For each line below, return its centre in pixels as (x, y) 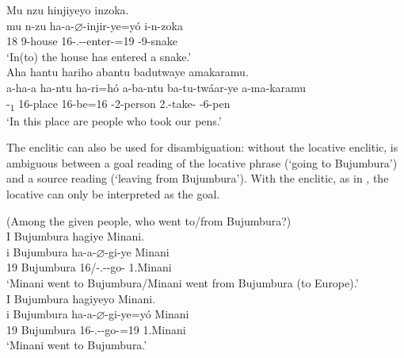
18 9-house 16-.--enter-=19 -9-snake (92, 41)
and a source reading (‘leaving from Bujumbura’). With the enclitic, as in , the (198, 178)
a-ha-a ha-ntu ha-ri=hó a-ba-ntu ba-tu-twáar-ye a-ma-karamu (156, 87)
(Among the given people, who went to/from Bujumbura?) (149, 220)
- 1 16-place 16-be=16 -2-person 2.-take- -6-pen (118, 104)
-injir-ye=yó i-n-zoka (133, 25)
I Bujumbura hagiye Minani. (76, 236)
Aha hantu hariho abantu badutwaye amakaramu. (128, 72)
